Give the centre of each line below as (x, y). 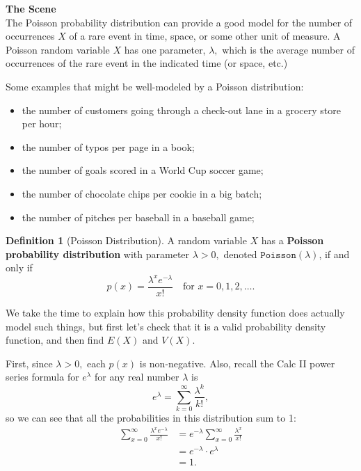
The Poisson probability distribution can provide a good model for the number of (179, 22)
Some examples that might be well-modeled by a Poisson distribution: (155, 86)
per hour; (42, 123)
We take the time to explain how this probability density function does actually (175, 313)
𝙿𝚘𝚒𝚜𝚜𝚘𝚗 (278, 255)
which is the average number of (288, 49)
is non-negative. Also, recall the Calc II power (237, 363)
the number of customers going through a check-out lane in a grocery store (181, 110)
